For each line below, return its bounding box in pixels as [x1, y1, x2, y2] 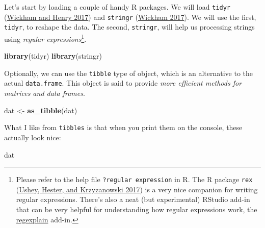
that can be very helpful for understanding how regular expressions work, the [16, 204, 257, 214]
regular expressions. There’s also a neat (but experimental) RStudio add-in [16, 194, 250, 205]
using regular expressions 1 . [4, 32, 87, 44]
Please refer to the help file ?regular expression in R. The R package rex [16, 174, 253, 185]
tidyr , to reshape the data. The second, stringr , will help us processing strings [4, 21, 255, 32]
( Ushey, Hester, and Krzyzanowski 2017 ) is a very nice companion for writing [16, 184, 258, 194]
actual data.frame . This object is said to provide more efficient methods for [4, 78, 242, 88]
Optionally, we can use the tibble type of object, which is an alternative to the [4, 67, 253, 78]
